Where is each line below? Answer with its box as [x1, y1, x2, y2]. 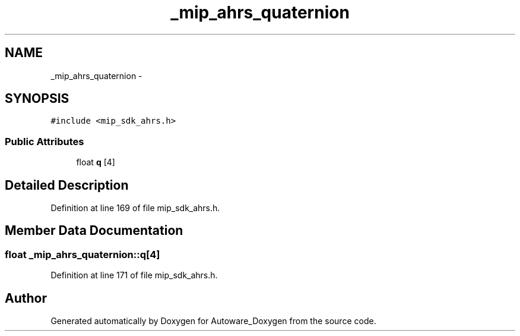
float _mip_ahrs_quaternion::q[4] [5, 248, 160, 260]
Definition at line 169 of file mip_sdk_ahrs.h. [50, 203, 220, 213]
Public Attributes [5, 135, 84, 147]
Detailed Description [5, 177, 129, 193]
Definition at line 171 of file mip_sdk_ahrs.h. [50, 270, 218, 281]
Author [5, 290, 47, 306]
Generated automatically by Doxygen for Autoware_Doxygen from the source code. [50, 316, 376, 326]
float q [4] [76, 157, 115, 168]
